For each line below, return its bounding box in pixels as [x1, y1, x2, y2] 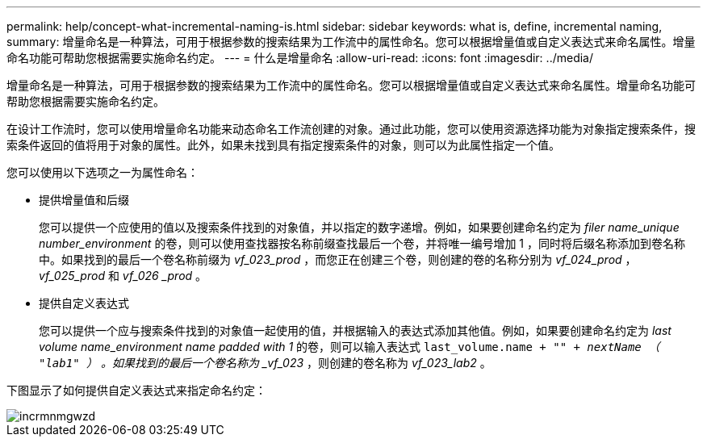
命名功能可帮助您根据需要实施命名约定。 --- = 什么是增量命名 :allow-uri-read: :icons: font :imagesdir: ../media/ [6, 51, 594, 65]
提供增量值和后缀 [39, 193, 129, 207]
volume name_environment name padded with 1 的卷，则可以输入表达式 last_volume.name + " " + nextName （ [39, 340, 660, 353]
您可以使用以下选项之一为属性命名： [6, 165, 199, 179]
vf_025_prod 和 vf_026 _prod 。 [39, 269, 207, 282]
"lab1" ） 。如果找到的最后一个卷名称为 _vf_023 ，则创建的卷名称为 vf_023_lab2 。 [39, 356, 492, 370]
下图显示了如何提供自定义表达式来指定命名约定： [6, 383, 266, 397]
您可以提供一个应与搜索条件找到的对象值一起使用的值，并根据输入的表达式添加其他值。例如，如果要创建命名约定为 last [39, 324, 671, 337]
